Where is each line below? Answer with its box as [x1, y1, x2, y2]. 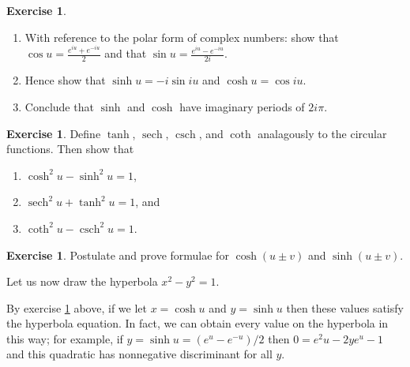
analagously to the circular [258, 125, 387, 141]
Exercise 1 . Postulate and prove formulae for [6, 246, 229, 263]
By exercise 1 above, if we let [6, 299, 147, 316]
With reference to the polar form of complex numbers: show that [24, 28, 339, 45]
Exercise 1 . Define [6, 125, 101, 141]
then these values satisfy [286, 299, 404, 316]
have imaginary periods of [179, 98, 305, 114]
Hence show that [24, 72, 106, 88]
